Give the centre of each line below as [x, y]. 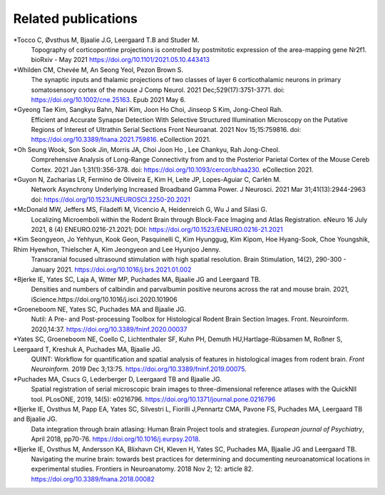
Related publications [76, 19]
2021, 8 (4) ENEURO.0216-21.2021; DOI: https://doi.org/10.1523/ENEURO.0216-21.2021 [157, 229]
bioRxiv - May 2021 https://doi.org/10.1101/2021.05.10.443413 [120, 60]
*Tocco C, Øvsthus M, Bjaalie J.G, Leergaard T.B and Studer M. [106, 40]
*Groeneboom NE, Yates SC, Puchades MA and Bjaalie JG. [100, 310]
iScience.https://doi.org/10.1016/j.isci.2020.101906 [104, 299]
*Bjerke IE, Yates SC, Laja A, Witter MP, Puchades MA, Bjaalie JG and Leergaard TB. [137, 279]
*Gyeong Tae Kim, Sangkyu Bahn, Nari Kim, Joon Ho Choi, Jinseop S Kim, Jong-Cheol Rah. [148, 110]
